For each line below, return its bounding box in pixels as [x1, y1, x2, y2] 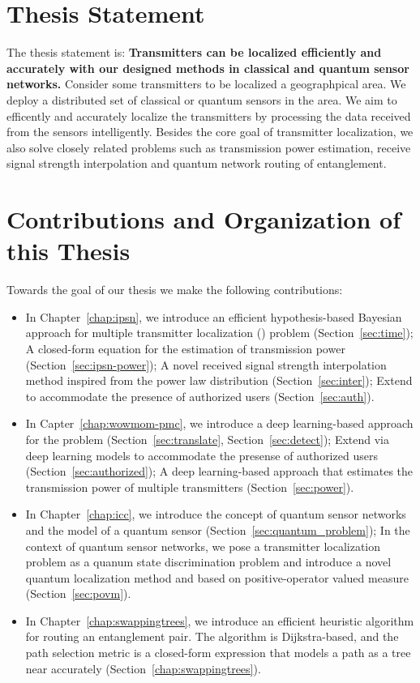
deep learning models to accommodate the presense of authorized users [25, 446, 378, 463]
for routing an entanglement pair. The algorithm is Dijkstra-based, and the [25, 628, 399, 645]
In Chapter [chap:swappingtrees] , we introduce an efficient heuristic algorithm [25, 612, 414, 629]
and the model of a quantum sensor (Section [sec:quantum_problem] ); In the [25, 521, 410, 538]
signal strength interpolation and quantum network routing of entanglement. [6, 155, 387, 172]
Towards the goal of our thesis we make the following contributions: [6, 281, 343, 298]
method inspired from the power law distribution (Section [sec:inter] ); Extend [25, 372, 413, 389]
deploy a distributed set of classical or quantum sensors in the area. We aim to [6, 91, 397, 108]
